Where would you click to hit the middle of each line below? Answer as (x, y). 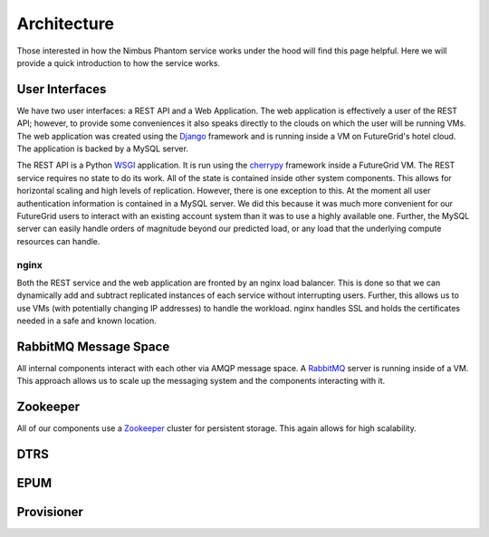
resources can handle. (58, 241)
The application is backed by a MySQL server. (103, 149)
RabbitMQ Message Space (93, 346)
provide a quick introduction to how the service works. (119, 62)
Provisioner (50, 512)
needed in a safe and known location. (87, 321)
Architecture (66, 24)
